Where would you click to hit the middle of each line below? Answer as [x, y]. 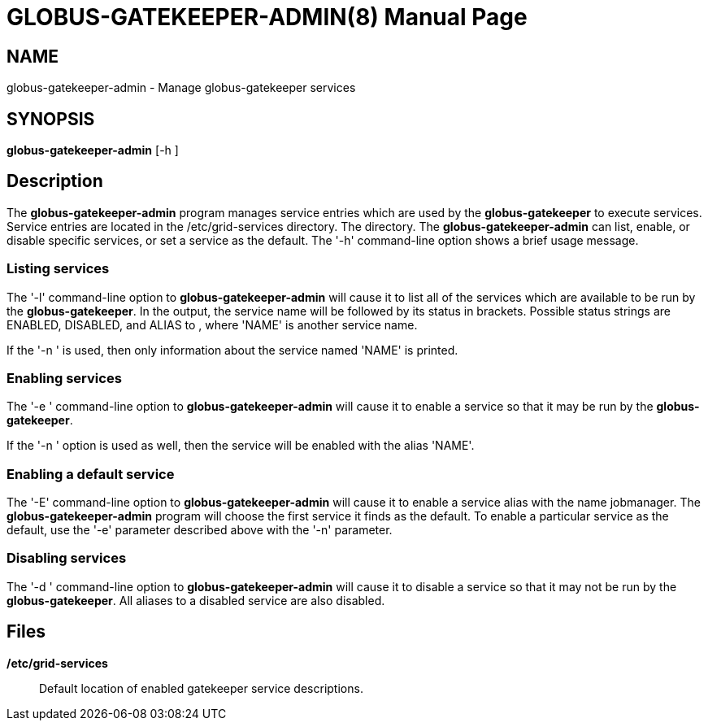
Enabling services [64, 378]
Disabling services [67, 558]
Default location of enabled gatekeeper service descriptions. [201, 688]
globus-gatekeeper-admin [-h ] [93, 150]
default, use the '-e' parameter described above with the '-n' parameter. [200, 530]
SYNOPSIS [51, 119]
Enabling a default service [91, 474]
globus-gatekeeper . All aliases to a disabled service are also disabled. [196, 600]
